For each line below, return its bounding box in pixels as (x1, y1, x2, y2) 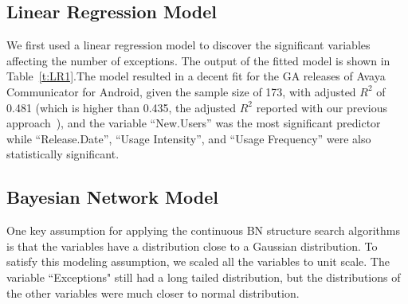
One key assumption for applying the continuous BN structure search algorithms (6, 222, 400, 239)
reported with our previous (256, 99, 388, 115)
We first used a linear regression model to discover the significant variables (6, 37, 371, 53)
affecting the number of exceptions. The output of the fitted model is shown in (6, 52, 390, 68)
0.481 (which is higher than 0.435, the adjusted (6, 99, 236, 115)
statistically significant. (6, 146, 120, 162)
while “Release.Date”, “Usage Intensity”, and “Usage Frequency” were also (6, 130, 371, 146)
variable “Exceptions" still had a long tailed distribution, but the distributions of (6, 268, 401, 285)
